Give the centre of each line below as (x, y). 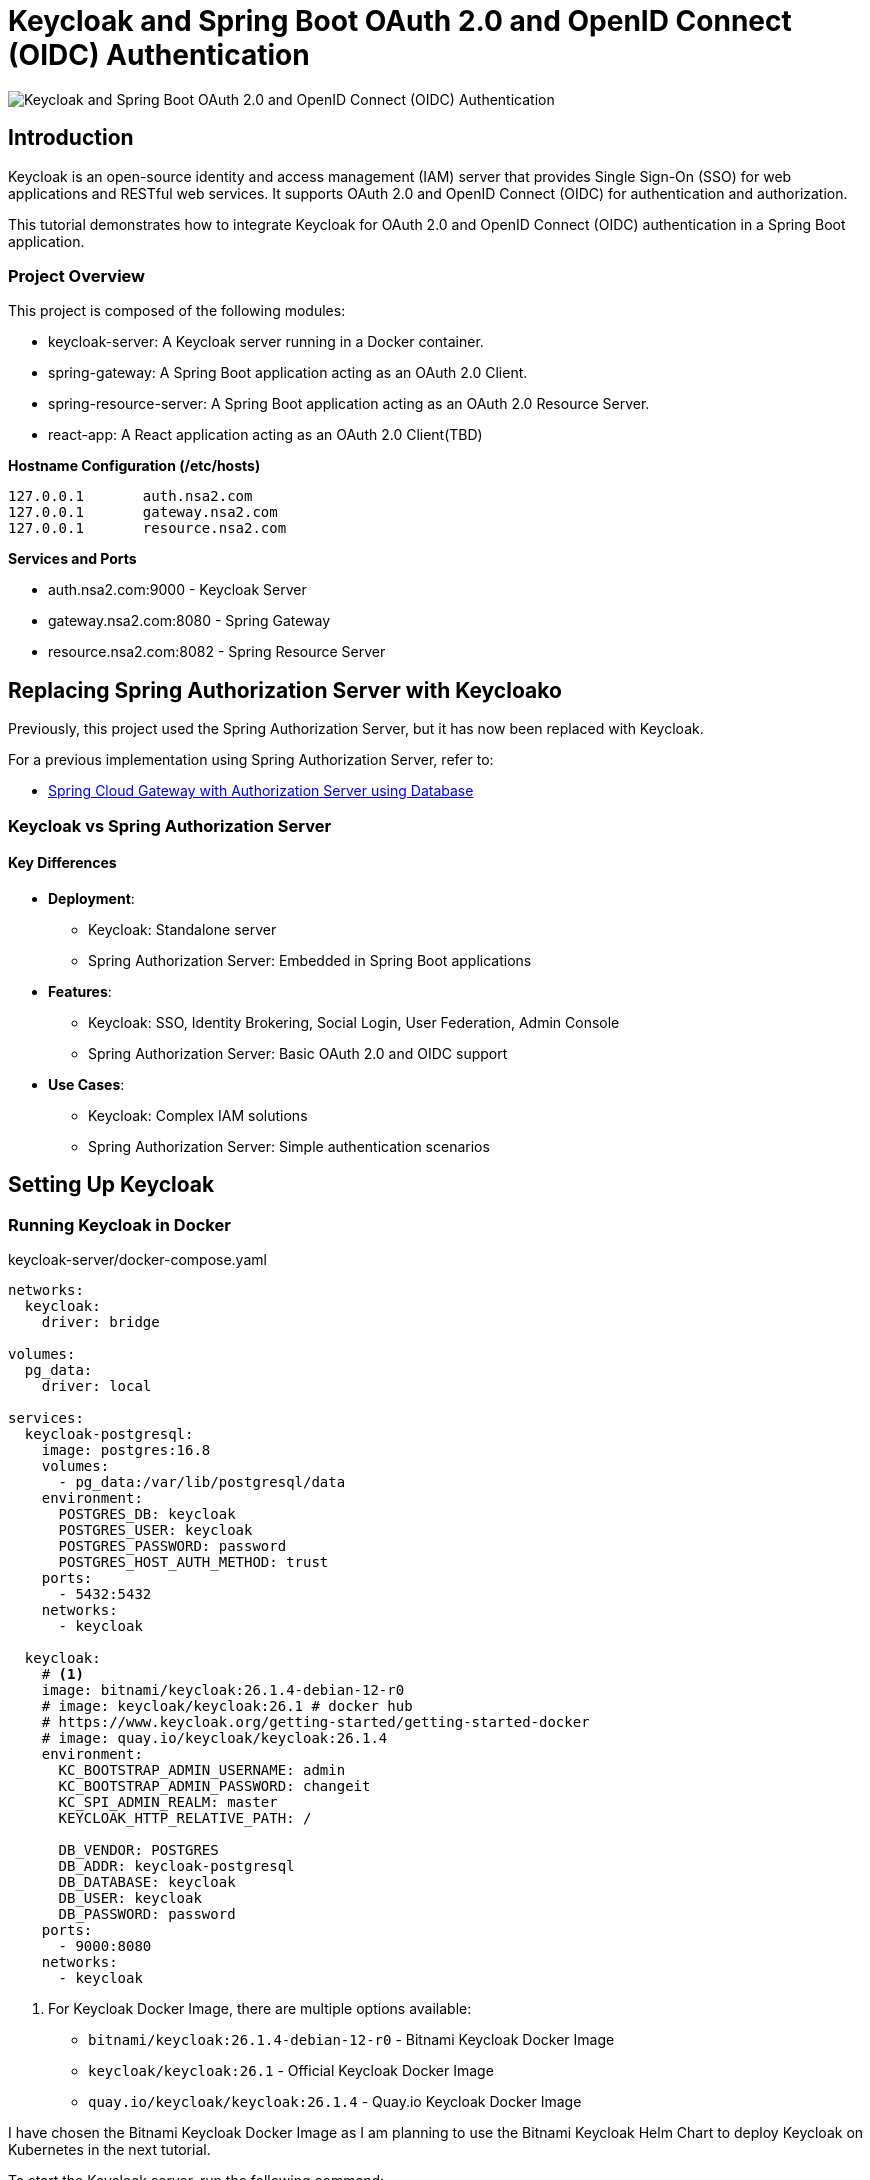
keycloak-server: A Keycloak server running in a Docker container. (266, 342)
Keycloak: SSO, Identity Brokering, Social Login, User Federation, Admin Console (354, 1022)
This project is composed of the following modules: (177, 311)
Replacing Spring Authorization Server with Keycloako (285, 690)
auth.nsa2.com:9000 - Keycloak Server (177, 590)
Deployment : (91, 898)
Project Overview (77, 275)
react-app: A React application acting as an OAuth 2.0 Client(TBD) (265, 435)
